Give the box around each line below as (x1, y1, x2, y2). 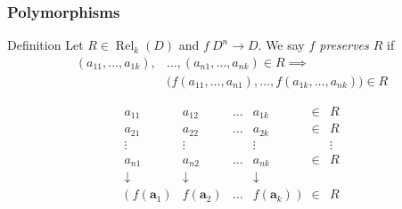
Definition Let (7, 36, 84, 54)
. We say (258, 36, 305, 54)
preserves (319, 36, 369, 54)
